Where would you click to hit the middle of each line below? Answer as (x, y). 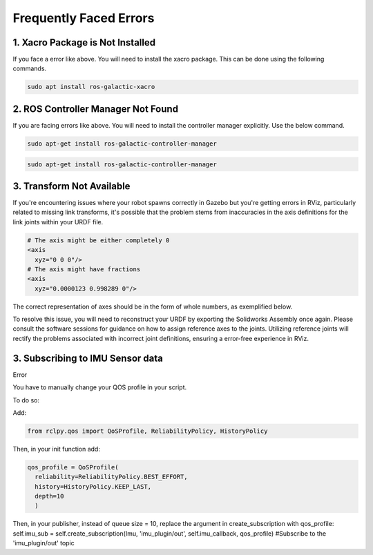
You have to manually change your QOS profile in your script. (100, 387)
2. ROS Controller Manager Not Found (96, 109)
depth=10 (49, 496)
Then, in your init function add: (56, 449)
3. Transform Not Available (71, 186)
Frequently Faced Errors (84, 18)
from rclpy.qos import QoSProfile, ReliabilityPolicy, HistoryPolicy (147, 431)
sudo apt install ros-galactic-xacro (91, 87)
